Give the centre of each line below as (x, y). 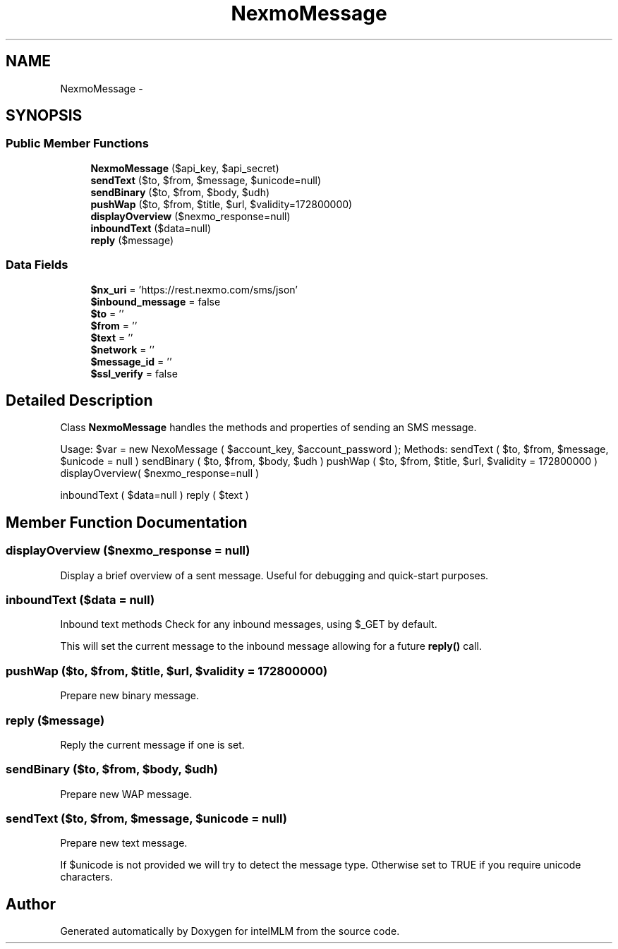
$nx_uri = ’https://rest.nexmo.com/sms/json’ (194, 289)
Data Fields (37, 265)
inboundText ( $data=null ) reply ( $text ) (154, 495)
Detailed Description (79, 400)
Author (31, 904)
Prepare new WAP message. (126, 794)
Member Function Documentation (127, 522)
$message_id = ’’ (131, 361)
